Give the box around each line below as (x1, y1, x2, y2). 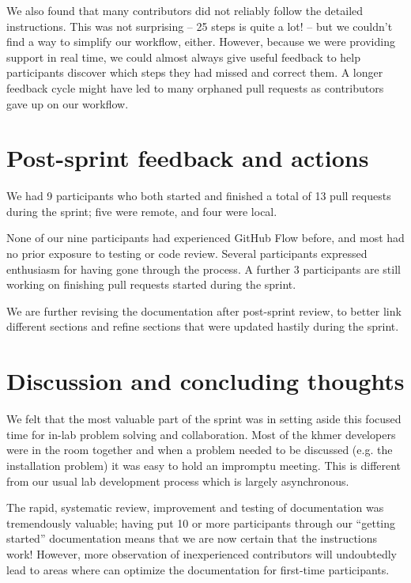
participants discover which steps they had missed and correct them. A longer (6, 64, 383, 81)
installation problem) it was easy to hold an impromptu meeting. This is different (6, 456, 402, 473)
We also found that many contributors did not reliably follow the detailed (6, 2, 364, 18)
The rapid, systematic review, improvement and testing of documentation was (6, 499, 384, 516)
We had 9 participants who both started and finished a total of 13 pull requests (6, 187, 391, 204)
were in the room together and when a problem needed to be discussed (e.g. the (6, 441, 393, 458)
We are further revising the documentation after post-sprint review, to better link (6, 302, 402, 319)
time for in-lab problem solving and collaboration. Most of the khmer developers (6, 426, 396, 442)
